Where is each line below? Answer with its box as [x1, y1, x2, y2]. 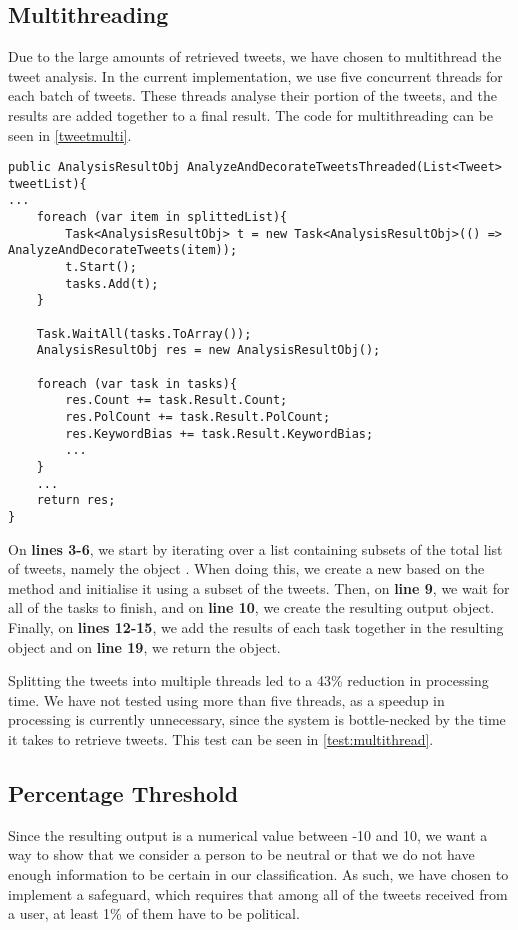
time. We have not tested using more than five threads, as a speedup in [8, 689, 445, 710]
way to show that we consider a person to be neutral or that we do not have [8, 844, 475, 865]
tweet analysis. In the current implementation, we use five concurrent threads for [8, 65, 503, 86]
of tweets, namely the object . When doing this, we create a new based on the [8, 558, 485, 579]
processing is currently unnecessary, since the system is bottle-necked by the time [8, 709, 506, 730]
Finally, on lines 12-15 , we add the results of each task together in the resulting [8, 616, 504, 637]
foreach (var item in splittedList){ [36, 210, 288, 225]
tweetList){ [8, 176, 87, 191]
